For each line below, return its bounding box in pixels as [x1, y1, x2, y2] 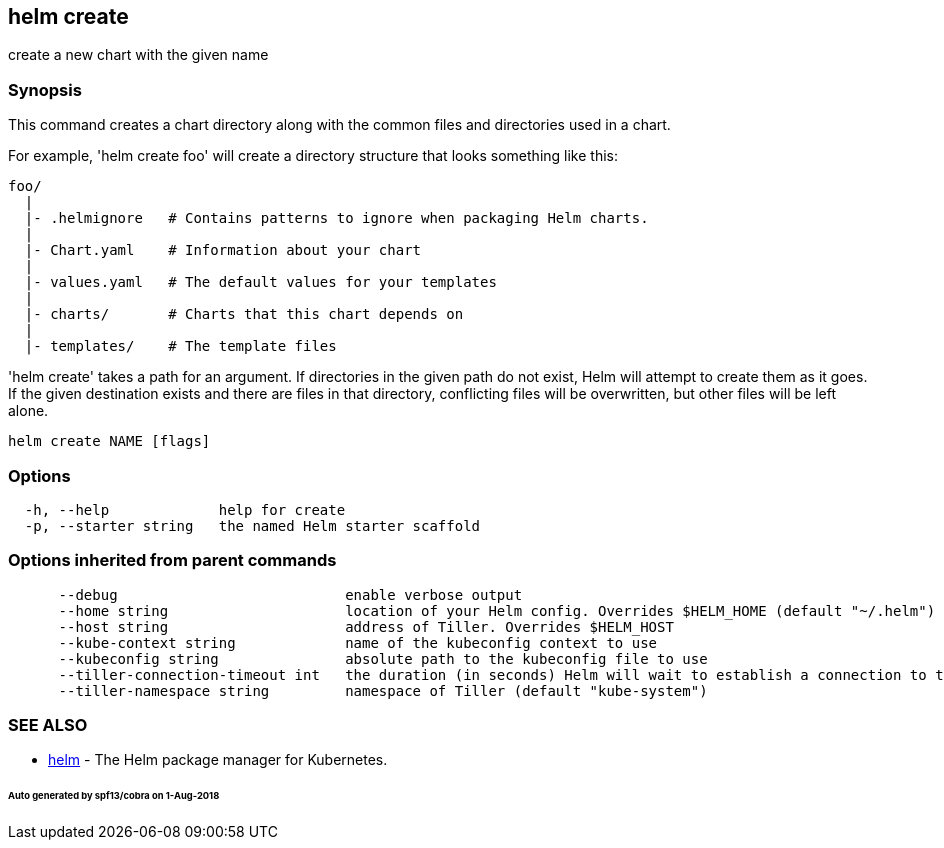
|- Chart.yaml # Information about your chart [24, 242, 422, 259]
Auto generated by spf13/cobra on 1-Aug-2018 [8, 790, 220, 802]
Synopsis [8, 79, 82, 100]
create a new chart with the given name [8, 46, 269, 64]
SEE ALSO [8, 715, 88, 736]
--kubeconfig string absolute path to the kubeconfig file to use [58, 650, 708, 667]
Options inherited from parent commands [8, 550, 337, 571]
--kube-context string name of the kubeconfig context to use [58, 634, 658, 651]
